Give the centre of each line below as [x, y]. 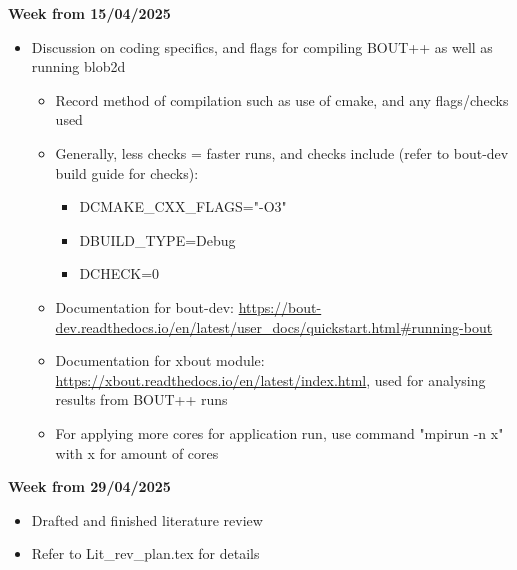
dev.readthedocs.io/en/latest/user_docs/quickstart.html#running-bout [274, 326]
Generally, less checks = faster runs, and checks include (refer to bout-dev [282, 152]
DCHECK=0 [119, 273]
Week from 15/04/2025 [89, 13]
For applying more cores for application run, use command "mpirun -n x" [279, 432]
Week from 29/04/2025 [89, 486]
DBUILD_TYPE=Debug [157, 239]
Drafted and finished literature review [147, 519]
